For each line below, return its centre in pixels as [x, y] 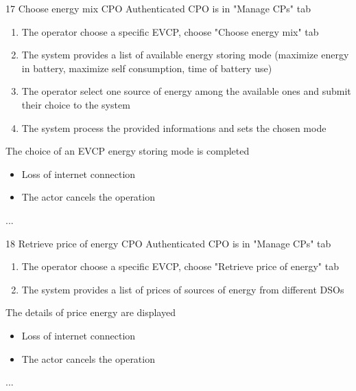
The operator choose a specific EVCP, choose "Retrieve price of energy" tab [180, 266]
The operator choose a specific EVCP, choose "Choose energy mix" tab [170, 31]
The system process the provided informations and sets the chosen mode [174, 127]
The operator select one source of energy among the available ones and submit [186, 91]
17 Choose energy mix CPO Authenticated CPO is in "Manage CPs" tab [158, 8]
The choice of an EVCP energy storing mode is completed [128, 151]
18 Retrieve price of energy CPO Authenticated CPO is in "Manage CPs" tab [168, 243]
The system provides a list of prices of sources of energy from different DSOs [183, 289]
